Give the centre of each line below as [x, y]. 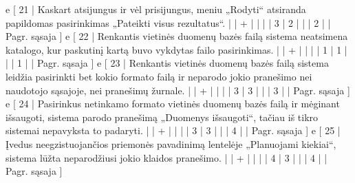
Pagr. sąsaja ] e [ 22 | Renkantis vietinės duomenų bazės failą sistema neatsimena [177, 36]
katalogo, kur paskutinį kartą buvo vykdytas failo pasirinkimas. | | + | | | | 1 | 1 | [176, 49]
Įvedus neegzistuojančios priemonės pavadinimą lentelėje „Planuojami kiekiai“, [171, 143]
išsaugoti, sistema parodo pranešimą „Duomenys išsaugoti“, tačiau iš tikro [162, 117]
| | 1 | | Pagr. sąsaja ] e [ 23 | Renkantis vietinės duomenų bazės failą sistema [167, 63]
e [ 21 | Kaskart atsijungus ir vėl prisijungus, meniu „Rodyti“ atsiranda [156, 9]
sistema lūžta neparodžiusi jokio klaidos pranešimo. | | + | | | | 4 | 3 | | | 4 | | [166, 157]
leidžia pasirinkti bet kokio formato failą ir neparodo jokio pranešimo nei [159, 76]
